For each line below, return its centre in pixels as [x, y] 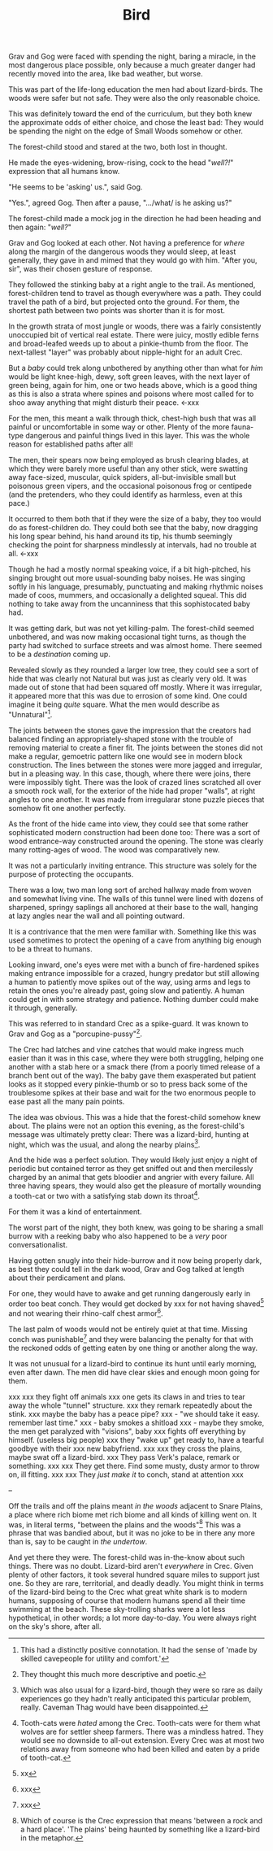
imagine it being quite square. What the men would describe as [114, 704]
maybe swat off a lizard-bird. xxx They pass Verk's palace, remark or [124, 1457]
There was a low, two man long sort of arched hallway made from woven [130, 890]
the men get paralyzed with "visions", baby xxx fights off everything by [127, 1431]
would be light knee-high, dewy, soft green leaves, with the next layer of [129, 377]
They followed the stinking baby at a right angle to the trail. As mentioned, [132, 285]
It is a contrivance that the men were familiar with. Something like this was [132, 931]
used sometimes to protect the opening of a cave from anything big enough [135, 940]
